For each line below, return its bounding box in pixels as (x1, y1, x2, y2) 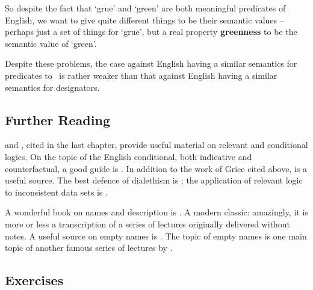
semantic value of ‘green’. (5, 37, 97, 49)
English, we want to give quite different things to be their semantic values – (5, 13, 284, 26)
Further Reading (5, 110, 110, 129)
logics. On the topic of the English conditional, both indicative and (5, 150, 252, 162)
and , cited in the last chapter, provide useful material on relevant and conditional (5, 138, 308, 151)
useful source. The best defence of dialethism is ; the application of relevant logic (5, 174, 303, 187)
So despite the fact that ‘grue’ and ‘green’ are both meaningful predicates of (5, 2, 286, 14)
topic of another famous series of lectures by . (5, 241, 173, 254)
